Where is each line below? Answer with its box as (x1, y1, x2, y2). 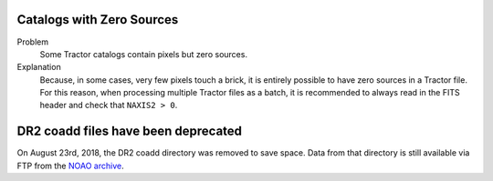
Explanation (16, 62, 61, 73)
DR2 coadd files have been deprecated (16, 124, 242, 139)
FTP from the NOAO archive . (16, 160, 124, 171)
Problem (16, 36, 49, 47)
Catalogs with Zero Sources (16, 12, 179, 27)
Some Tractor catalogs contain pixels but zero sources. (39, 48, 248, 59)
